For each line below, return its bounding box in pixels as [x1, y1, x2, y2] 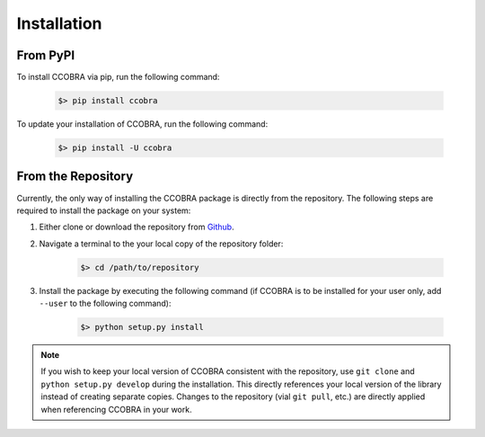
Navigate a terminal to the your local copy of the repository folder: [39, 238, 284, 249]
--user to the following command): [39, 298, 172, 309]
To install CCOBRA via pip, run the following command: [16, 72, 220, 83]
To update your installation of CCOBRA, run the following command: [16, 119, 269, 129]
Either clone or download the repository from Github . [39, 221, 234, 233]
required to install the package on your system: [16, 205, 191, 216]
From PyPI [16, 48, 75, 63]
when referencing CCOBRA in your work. [40, 404, 192, 415]
